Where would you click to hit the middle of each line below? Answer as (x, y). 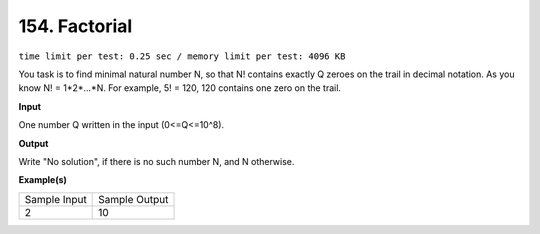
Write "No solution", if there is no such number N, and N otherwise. (156, 161)
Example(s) (42, 180)
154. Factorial (75, 26)
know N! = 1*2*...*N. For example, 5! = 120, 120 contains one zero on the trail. (180, 88)
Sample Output (133, 199)
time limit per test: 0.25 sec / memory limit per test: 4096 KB (182, 56)
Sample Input (55, 199)
